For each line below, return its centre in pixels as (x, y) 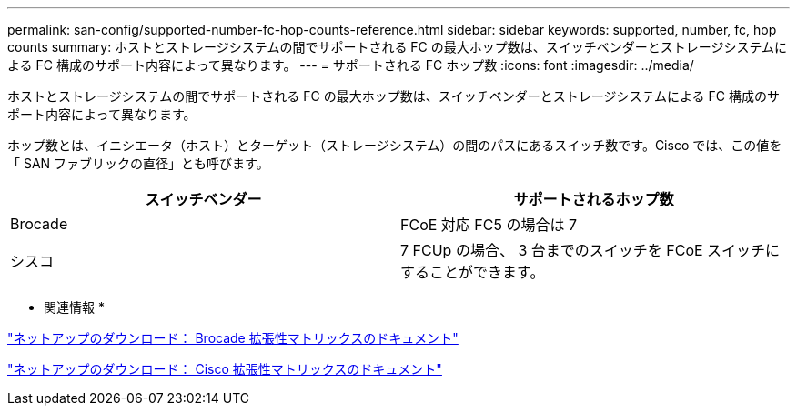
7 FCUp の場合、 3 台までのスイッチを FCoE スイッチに (590, 250)
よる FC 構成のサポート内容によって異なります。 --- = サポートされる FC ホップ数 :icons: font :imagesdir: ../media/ (351, 65)
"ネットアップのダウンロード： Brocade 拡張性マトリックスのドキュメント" (233, 338)
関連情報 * (74, 307)
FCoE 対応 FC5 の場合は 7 (489, 225)
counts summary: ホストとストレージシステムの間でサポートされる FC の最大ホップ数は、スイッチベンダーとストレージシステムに (398, 47)
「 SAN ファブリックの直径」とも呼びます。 (138, 163)
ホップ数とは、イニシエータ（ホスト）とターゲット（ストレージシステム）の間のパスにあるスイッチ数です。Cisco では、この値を (395, 145)
